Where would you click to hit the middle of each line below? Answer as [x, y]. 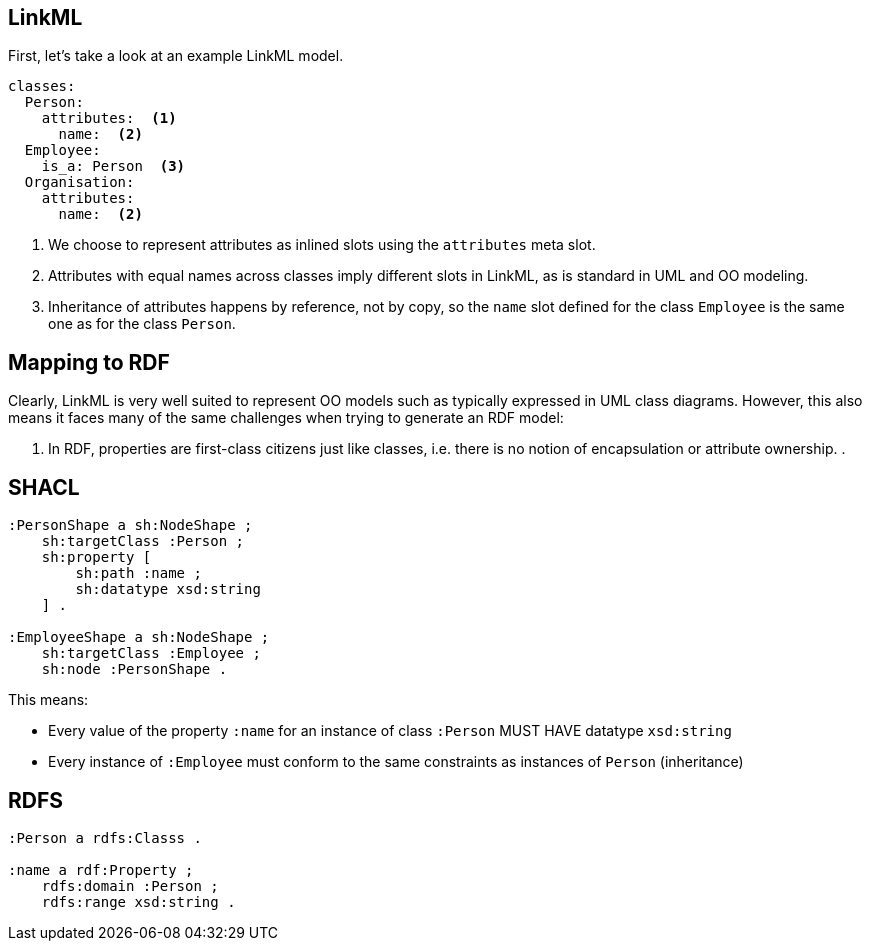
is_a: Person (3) [113, 166]
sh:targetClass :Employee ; [151, 653]
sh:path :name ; [138, 573]
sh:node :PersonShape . [134, 669]
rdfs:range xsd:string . [138, 901]
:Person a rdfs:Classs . [105, 837]
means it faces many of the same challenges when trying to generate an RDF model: [286, 418]
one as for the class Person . [142, 324]
